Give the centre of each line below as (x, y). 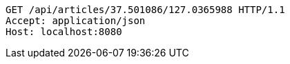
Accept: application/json (76, 21)
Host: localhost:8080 (64, 32)
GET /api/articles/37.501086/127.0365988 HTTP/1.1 (145, 10)
